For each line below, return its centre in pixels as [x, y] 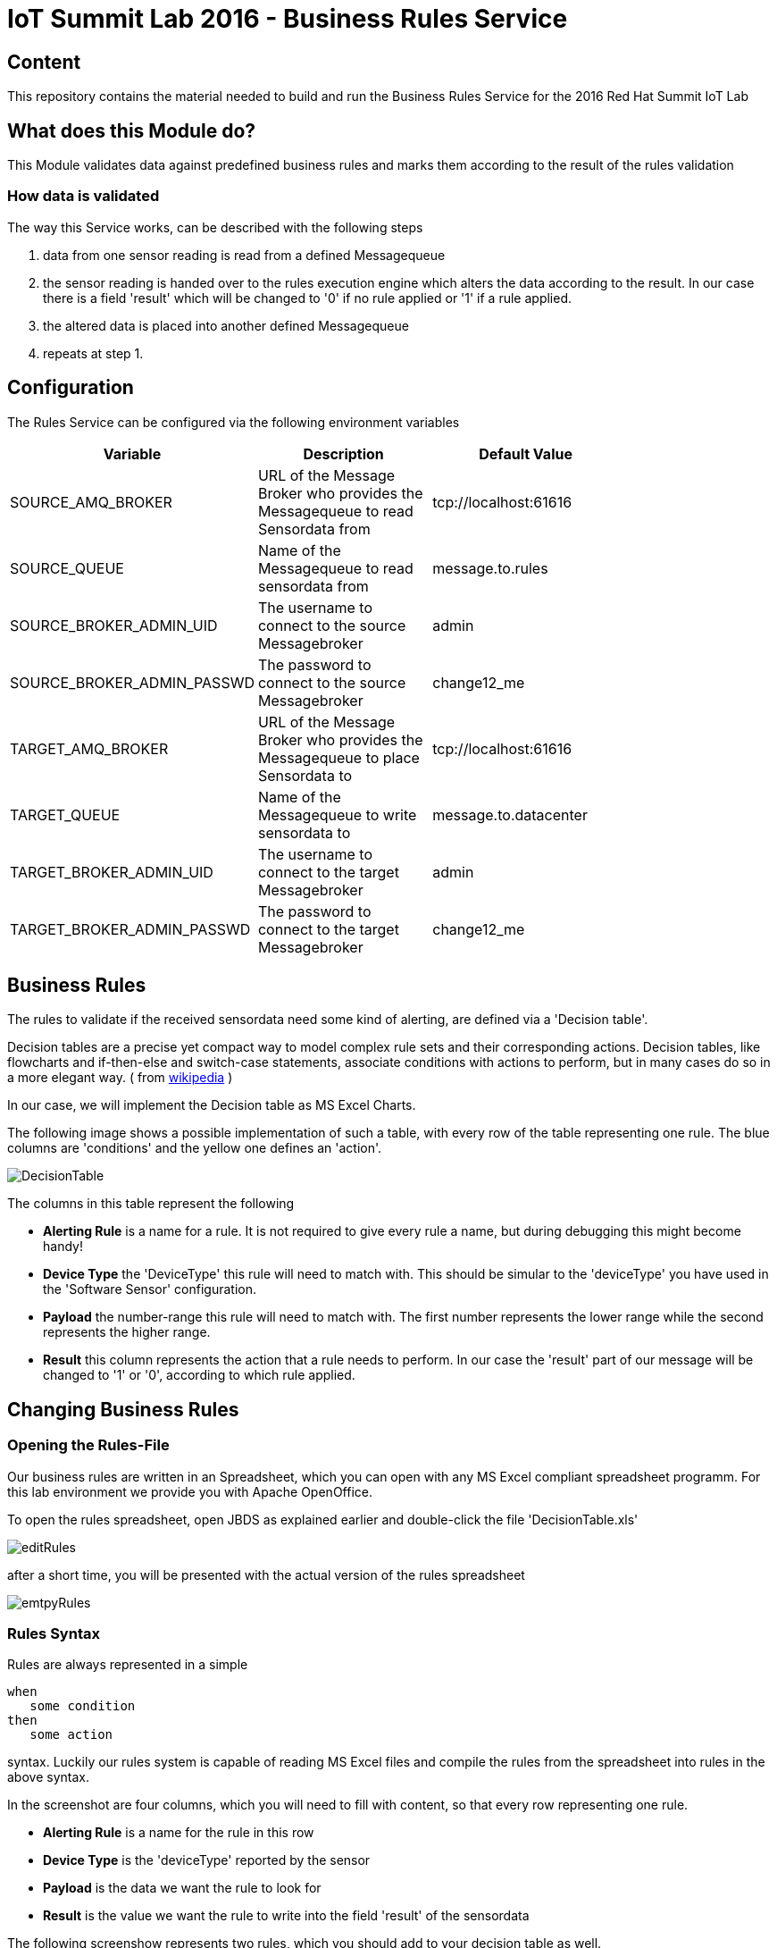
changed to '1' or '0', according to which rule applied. [199, 1375]
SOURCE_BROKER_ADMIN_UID [114, 625]
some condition [83, 1706]
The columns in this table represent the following [151, 1204]
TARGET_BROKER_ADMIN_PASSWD [130, 929]
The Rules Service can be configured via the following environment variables [234, 422]
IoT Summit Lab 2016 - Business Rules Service [288, 19]
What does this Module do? [132, 130]
